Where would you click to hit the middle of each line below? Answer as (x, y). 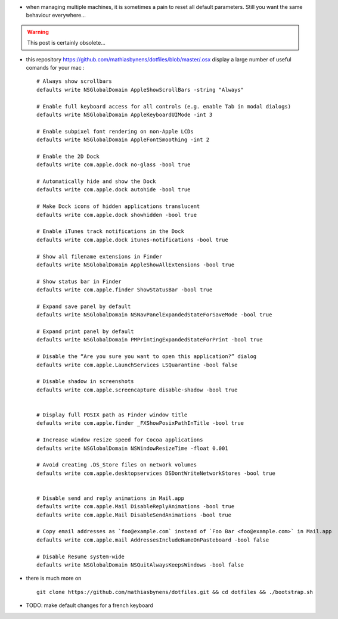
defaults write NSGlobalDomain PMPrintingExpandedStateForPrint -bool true (150, 340)
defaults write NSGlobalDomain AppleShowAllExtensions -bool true (136, 265)
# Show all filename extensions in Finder (100, 256)
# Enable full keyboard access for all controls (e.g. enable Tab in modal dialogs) (164, 106)
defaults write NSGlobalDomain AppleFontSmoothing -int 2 (123, 140)
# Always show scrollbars (75, 81)
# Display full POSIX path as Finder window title (112, 415)
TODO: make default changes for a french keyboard (89, 605)
